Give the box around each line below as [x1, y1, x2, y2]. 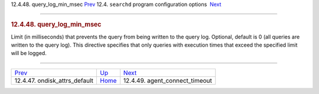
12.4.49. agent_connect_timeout [123, 76, 213, 85]
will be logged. [11, 50, 47, 57]
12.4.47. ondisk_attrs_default [14, 76, 94, 85]
